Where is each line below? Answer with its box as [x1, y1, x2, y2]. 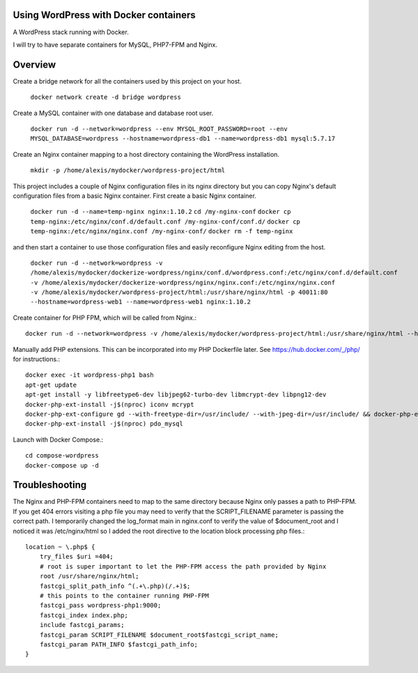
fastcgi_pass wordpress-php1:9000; [39, 601, 162, 610]
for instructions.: [13, 355, 61, 364]
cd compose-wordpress [25, 451, 99, 460]
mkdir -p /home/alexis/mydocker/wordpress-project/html [30, 167, 226, 174]
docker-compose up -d [25, 461, 99, 470]
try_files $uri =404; [39, 552, 114, 561]
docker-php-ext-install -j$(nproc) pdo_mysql [25, 420, 184, 428]
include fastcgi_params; [39, 621, 125, 629]
